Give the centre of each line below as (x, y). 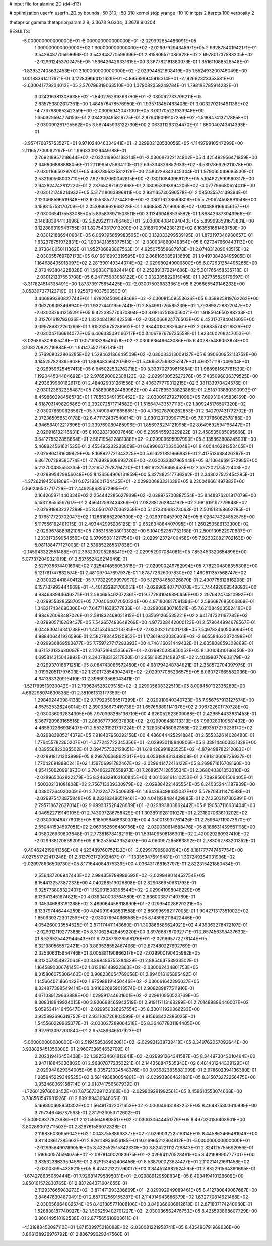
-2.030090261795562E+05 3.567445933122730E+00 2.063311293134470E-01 (117, 125)
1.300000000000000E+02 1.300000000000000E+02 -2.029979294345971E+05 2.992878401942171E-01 (146, 47)
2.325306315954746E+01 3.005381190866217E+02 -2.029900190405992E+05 (117, 953)
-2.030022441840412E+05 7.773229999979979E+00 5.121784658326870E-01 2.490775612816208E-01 (143, 580)
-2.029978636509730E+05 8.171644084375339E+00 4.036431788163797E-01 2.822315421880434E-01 (131, 864)
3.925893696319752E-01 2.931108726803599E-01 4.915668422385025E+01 (115, 1016)
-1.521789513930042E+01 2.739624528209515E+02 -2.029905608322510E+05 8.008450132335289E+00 (133, 686)
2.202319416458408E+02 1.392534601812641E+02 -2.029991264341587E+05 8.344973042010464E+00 (145, 1056)
